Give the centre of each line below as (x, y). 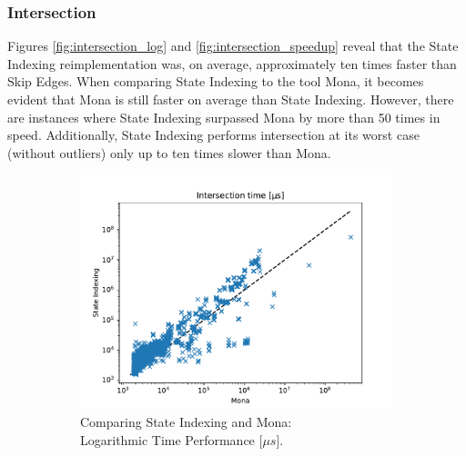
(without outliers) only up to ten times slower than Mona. (169, 152)
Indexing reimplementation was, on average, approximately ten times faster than (232, 63)
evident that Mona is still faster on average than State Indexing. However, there (231, 99)
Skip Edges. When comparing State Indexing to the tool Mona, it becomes (216, 81)
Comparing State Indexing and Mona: (186, 421)
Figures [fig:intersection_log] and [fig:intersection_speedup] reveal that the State (233, 46)
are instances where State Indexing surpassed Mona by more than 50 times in (224, 117)
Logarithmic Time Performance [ (172, 439)
